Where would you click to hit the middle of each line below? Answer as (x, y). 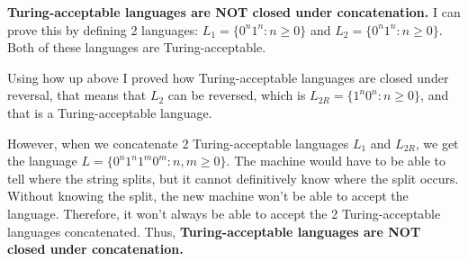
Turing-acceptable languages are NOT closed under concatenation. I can (234, 12)
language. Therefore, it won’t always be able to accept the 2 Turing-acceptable (224, 213)
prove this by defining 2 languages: (103, 29)
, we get (437, 143)
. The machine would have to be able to (336, 161)
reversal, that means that (77, 95)
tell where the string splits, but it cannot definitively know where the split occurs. (233, 178)
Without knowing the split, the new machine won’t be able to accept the (208, 196)
